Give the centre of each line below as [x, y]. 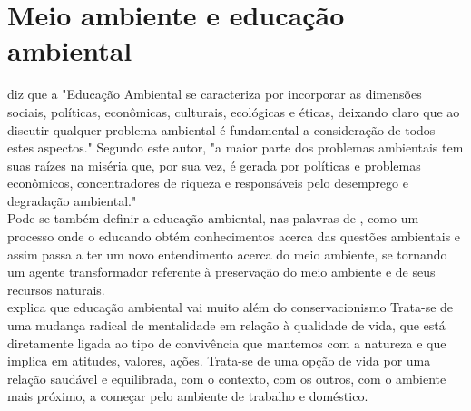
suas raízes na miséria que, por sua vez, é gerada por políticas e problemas [214, 165]
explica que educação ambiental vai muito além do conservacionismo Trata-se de [231, 307]
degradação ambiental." [72, 200]
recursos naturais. [56, 289]
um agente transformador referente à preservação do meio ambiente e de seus [221, 272]
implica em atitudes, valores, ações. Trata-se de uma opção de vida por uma [219, 361]
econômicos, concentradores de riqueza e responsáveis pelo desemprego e [208, 183]
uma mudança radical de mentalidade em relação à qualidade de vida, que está [226, 325]
